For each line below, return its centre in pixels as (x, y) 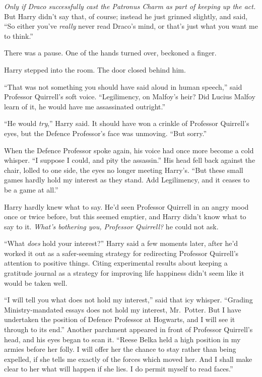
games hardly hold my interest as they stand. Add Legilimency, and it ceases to (127, 180)
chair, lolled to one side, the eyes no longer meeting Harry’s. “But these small (124, 170)
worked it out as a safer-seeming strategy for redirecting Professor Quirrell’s (121, 253)
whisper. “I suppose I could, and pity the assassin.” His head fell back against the (130, 160)
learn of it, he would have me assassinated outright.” (85, 106)
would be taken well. (36, 282)
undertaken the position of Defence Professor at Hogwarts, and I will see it (120, 319)
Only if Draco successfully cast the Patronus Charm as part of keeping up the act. (130, 6)
